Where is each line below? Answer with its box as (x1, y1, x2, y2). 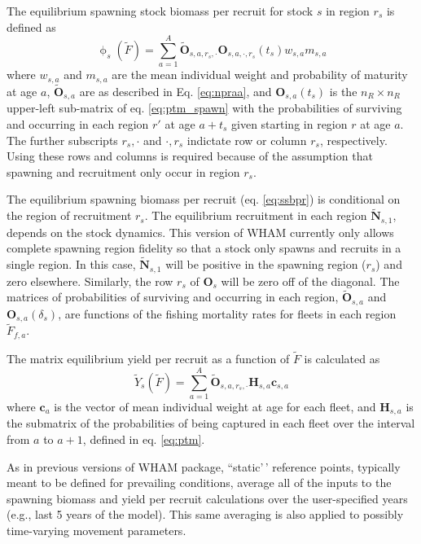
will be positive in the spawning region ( (165, 256, 366, 273)
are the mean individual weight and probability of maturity (112, 66, 408, 83)
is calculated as (304, 350, 380, 367)
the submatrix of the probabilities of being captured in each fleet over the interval (7, 415, 415, 432)
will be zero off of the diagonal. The (221, 272, 400, 289)
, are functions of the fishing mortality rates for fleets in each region (58, 305, 397, 322)
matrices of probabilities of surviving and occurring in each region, (7, 288, 339, 305)
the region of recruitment (7, 207, 132, 224)
